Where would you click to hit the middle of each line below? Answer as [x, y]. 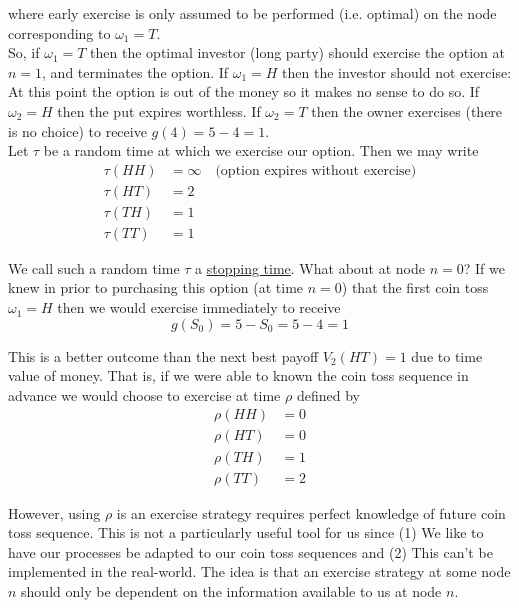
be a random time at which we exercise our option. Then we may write [261, 150]
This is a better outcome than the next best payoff [163, 355]
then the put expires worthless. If [159, 110]
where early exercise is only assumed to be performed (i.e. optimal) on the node [252, 13]
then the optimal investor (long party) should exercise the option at [298, 52]
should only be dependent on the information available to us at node [231, 590]
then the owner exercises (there [407, 110]
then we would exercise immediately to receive [199, 307]
